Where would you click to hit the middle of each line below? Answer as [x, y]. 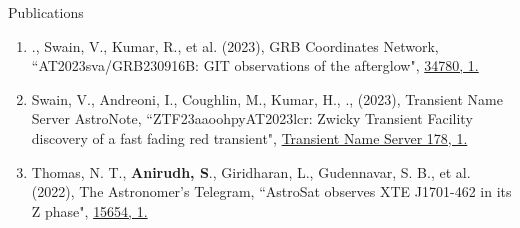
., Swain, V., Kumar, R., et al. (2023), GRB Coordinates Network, [235, 45]
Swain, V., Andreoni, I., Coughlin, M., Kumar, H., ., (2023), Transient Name [267, 98]
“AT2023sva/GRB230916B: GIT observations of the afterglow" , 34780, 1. [255, 65]
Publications [46, 12]
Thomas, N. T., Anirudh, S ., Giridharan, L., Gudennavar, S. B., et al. [251, 171]
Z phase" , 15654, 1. [89, 210]
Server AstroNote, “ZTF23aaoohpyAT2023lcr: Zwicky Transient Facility [252, 118]
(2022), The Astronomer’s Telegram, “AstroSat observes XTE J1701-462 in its [271, 191]
